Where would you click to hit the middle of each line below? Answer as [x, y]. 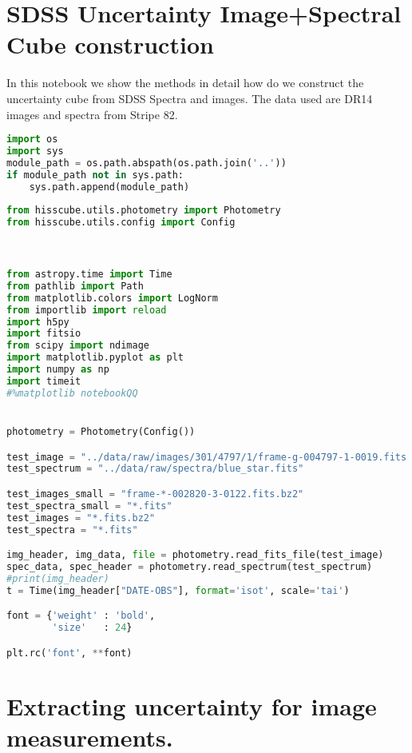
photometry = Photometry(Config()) [101, 432]
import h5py [38, 322]
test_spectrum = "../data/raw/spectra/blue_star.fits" [155, 469]
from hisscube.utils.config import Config [121, 223]
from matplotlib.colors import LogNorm [112, 298]
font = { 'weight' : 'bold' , [81, 616]
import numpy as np [58, 370]
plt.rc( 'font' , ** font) [69, 653]
